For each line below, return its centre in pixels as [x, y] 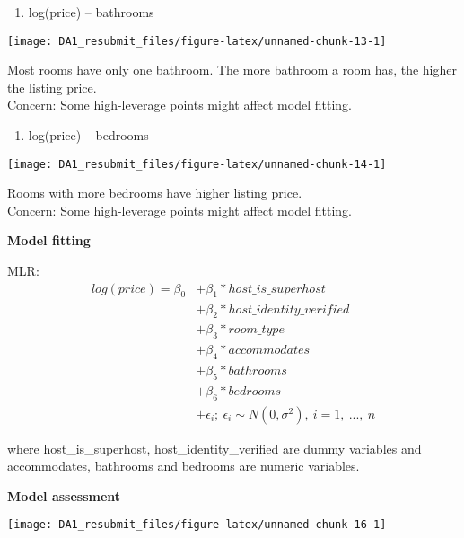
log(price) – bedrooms [88, 135]
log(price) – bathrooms [91, 12]
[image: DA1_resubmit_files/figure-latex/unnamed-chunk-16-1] [197, 525]
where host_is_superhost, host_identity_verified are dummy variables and [214, 448]
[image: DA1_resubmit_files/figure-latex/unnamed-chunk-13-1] [197, 41]
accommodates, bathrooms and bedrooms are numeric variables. [184, 466]
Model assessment [64, 495]
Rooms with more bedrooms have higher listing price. [155, 193]
